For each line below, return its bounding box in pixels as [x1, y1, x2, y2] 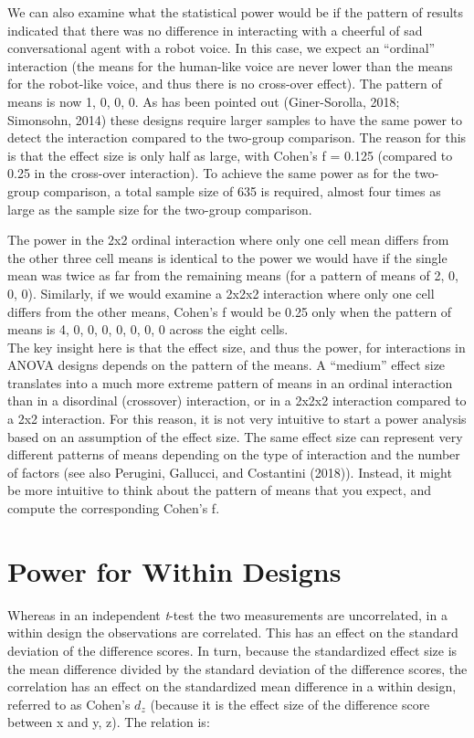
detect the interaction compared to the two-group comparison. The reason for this [7, 128, 467, 147]
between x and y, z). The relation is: [7, 712, 210, 732]
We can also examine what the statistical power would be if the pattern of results [7, 3, 464, 21]
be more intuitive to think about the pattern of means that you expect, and [7, 480, 432, 500]
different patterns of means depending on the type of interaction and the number [7, 445, 460, 464]
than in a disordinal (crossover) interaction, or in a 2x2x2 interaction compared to [7, 391, 467, 410]
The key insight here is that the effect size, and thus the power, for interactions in [7, 337, 466, 356]
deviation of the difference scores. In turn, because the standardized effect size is [7, 640, 458, 659]
